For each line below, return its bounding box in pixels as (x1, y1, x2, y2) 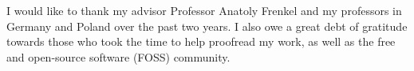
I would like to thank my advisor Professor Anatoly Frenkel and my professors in (6, 2, 402, 18)
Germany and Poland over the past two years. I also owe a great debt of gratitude (6, 17, 408, 34)
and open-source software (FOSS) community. (6, 48, 231, 65)
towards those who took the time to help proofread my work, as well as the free (6, 33, 396, 50)
